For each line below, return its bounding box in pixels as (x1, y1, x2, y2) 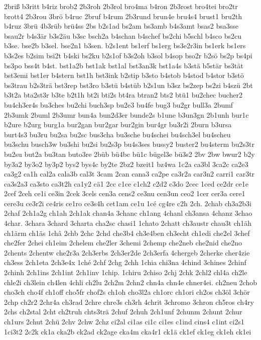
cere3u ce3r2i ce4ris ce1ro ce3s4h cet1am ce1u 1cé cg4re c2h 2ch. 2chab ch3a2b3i (4, 198, 251, 208)
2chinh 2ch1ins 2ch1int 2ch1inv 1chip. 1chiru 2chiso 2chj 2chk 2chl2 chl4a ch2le (4, 267, 247, 278)
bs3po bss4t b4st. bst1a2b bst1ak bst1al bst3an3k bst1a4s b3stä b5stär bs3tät (4, 60, 243, 70)
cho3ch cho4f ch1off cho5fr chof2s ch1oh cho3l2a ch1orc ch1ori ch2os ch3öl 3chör (4, 287, 250, 297)
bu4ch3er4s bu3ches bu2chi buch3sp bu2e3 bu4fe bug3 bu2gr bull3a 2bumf (4, 99, 233, 110)
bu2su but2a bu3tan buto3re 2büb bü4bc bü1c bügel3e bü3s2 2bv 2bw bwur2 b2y (4, 148, 255, 159)
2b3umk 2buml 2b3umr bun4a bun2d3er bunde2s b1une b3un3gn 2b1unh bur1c (4, 109, 249, 120)
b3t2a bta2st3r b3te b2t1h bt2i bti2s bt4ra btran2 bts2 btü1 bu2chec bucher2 (4, 90, 242, 100)
